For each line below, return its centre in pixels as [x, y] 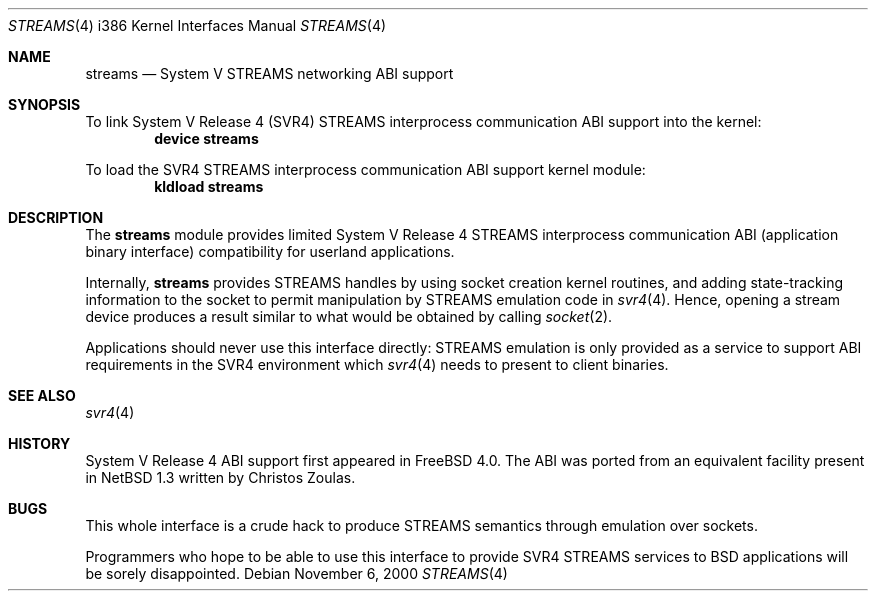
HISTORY [39, 443]
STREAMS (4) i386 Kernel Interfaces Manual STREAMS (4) [197, 25]
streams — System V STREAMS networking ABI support [269, 73]
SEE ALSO [42, 395]
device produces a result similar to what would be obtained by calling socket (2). [349, 316]
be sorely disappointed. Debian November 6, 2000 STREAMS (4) [296, 573]
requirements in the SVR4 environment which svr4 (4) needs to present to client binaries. [377, 364]
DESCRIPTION [56, 217]
